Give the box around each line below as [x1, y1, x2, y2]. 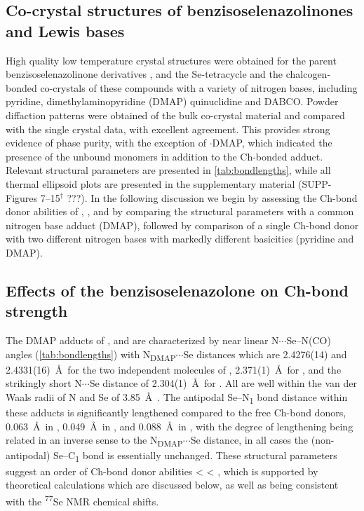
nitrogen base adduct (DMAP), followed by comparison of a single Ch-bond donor [6, 217, 359, 232]
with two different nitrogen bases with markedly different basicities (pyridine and [6, 231, 354, 246]
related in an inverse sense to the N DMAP [6, 432, 183, 449]
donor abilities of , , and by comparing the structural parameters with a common [6, 204, 354, 219]
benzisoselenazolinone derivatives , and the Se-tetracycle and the [6, 67, 283, 81]
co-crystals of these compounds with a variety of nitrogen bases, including [40, 80, 358, 95]
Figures [6, 190, 38, 205]
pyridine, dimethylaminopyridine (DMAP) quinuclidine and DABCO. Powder [6, 94, 339, 109]
